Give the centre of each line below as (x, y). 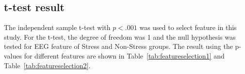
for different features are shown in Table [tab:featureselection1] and (124, 55)
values (13, 55)
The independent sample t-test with (57, 27)
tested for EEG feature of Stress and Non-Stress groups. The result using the (118, 46)
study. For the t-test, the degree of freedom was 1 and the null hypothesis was (120, 37)
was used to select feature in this (188, 27)
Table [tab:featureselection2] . (47, 65)
